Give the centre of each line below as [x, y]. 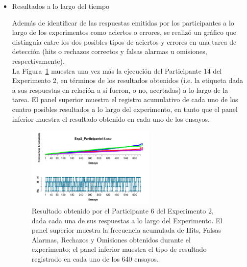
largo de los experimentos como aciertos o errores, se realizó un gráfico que [124, 32]
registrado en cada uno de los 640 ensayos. [95, 258]
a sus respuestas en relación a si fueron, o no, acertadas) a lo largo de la [120, 90]
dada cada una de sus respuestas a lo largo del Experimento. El [127, 220]
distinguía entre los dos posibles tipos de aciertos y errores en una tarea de [124, 41]
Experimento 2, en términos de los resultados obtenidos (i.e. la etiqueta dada [128, 80]
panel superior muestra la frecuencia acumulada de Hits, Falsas [126, 230]
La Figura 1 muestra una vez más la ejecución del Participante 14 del [117, 70]
